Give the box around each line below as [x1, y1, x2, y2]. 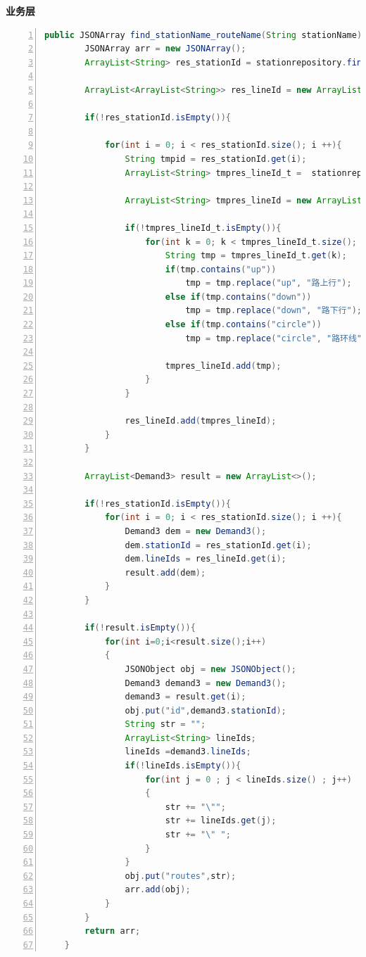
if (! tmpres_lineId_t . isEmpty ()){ [125, 222, 282, 233]
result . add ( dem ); [125, 567, 206, 578]
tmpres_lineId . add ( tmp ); [165, 360, 282, 371]
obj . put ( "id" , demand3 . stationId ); [125, 705, 286, 716]
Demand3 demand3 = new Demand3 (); [125, 678, 286, 688]
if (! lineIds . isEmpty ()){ [125, 761, 241, 771]
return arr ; [84, 926, 141, 937]
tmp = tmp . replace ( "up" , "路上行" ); [185, 278, 352, 289]
